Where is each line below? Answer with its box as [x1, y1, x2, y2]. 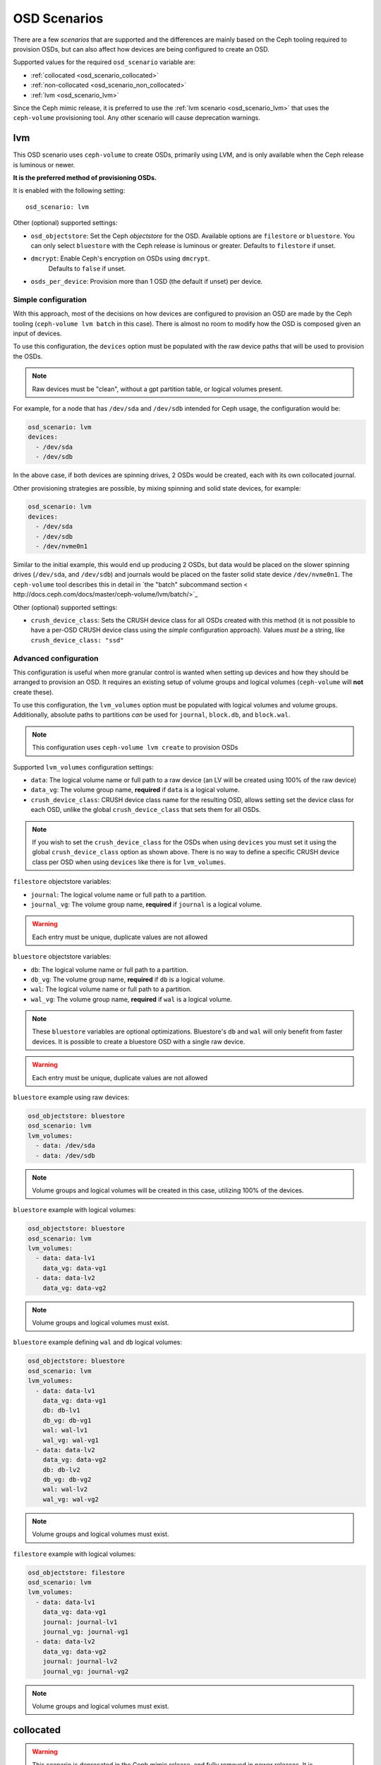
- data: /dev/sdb [35, 1151, 95, 1159]
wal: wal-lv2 [42, 1485, 88, 1493]
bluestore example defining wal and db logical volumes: [13, 1338, 183, 1346]
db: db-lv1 [42, 1406, 80, 1415]
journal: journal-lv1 [42, 1617, 118, 1626]
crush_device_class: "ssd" [30, 636, 124, 644]
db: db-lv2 [42, 1466, 80, 1473]
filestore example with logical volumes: [13, 1550, 136, 1558]
